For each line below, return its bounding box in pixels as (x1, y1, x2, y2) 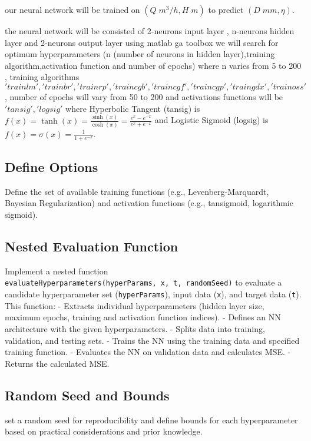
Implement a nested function (5, 264, 108, 277)
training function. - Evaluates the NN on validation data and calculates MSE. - (5, 346, 291, 358)
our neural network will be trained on (5, 4, 140, 15)
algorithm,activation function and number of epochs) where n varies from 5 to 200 (5, 59, 302, 71)
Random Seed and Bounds (5, 386, 170, 404)
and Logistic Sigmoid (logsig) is (154, 114, 269, 126)
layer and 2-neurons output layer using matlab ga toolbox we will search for (5, 36, 279, 48)
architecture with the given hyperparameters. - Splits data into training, (5, 322, 265, 334)
